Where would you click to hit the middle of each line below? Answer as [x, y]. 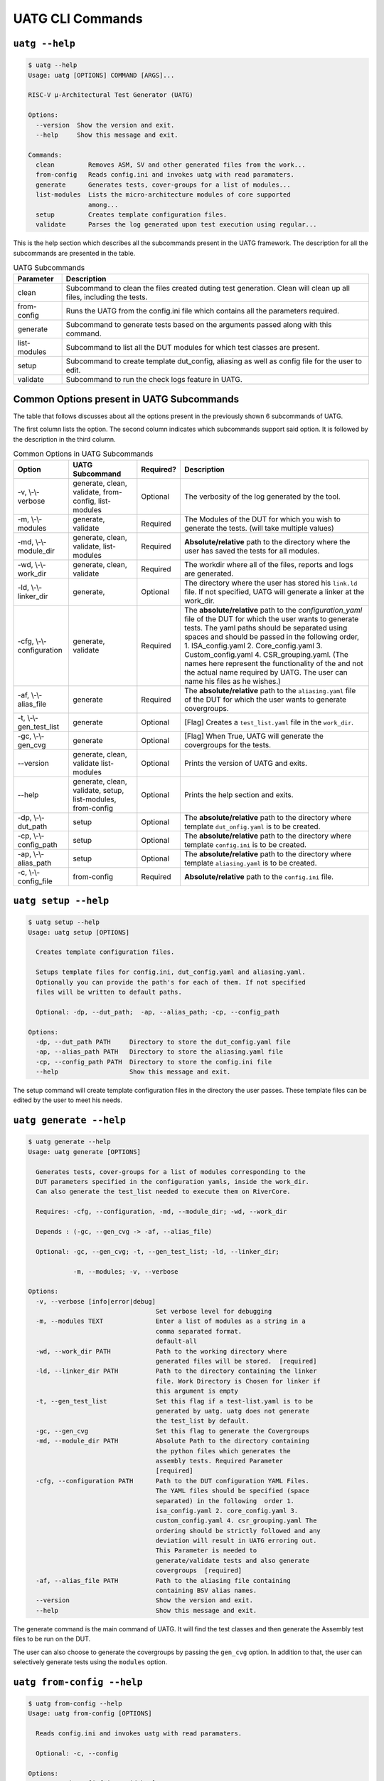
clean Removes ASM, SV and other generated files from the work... [171, 165]
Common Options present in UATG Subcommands [126, 399]
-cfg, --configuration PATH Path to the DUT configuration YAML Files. [172, 1481]
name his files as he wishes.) [232, 681]
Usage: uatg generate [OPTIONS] [85, 1152]
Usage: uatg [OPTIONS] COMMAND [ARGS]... [101, 75]
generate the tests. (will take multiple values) [259, 528]
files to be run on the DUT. [52, 1639]
